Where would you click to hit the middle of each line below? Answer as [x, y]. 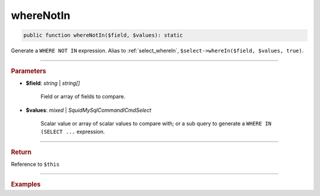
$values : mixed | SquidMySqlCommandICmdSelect [89, 110]
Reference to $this [35, 164]
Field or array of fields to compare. [83, 97]
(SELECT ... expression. [73, 132]
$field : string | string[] [53, 83]
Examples [26, 185]
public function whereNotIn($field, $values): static [103, 35]
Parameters [29, 71]
